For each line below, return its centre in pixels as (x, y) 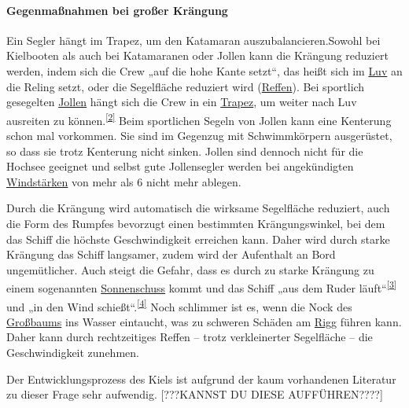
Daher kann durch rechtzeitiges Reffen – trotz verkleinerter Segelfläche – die (190, 337)
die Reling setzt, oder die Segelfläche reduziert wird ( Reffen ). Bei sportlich (186, 86)
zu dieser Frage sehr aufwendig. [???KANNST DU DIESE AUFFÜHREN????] (195, 394)
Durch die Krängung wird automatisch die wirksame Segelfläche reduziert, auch (198, 208)
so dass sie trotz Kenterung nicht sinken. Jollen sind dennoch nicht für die (185, 151)
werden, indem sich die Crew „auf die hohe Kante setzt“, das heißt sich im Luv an (204, 70)
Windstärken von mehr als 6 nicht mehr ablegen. (124, 181)
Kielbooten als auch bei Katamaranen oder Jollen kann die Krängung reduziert (197, 55)
